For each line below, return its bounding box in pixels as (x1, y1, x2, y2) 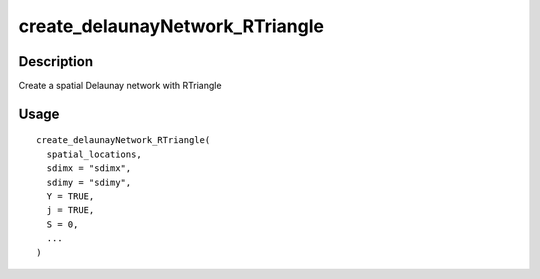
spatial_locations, (46, 148, 142, 160)
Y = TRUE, (46, 191, 95, 202)
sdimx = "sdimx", (46, 163, 132, 174)
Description (18, 53, 94, 70)
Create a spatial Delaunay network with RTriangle (18, 80, 222, 92)
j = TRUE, (46, 205, 95, 216)
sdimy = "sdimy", (46, 176, 132, 188)
